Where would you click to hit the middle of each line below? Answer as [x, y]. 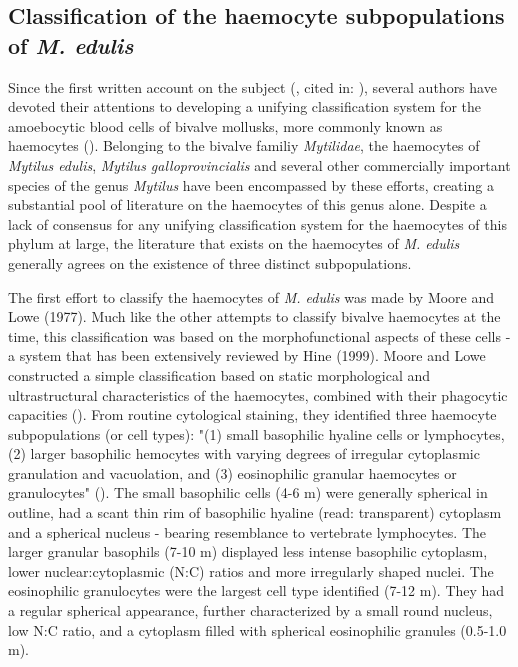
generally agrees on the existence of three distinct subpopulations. [210, 262]
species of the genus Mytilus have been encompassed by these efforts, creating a [251, 184]
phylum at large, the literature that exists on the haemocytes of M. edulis [234, 243]
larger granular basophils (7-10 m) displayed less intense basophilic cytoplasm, [248, 551]
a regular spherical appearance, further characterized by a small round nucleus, [250, 610]
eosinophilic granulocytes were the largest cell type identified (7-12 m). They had [256, 590]
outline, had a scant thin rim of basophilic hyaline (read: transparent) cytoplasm [255, 512]
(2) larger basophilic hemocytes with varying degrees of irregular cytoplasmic [244, 453]
